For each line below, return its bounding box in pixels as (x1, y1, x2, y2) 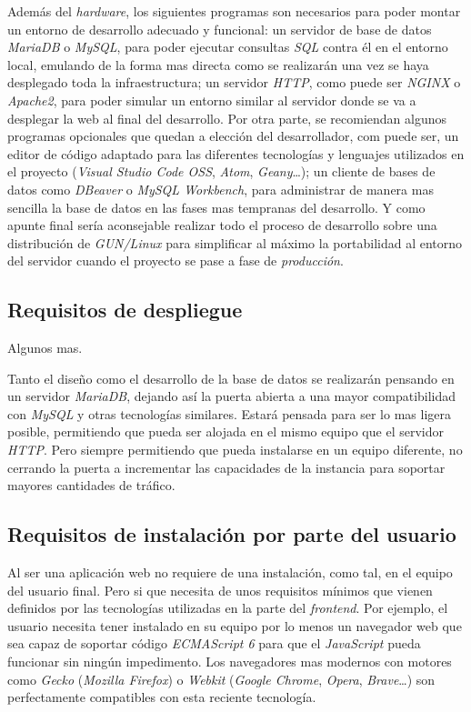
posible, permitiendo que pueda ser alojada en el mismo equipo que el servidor (7, 422, 444, 441)
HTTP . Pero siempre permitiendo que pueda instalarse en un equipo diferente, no (7, 440, 463, 459)
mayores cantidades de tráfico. (7, 476, 175, 495)
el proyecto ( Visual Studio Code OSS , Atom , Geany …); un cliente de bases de (7, 162, 436, 181)
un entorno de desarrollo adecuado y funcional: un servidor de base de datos (7, 19, 432, 38)
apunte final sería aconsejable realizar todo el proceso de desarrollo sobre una (7, 216, 437, 235)
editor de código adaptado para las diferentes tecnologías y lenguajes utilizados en (7, 144, 465, 163)
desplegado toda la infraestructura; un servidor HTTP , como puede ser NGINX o (7, 73, 461, 92)
